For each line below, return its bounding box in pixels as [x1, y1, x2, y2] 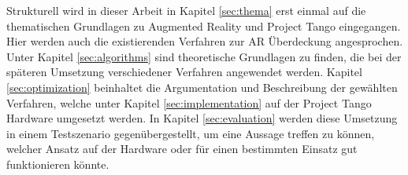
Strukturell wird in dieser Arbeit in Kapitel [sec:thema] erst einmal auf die [6, 2, 366, 18]
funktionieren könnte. [6, 155, 109, 172]
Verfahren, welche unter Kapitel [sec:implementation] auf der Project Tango [6, 94, 372, 111]
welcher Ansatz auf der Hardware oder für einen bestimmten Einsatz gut [6, 140, 358, 157]
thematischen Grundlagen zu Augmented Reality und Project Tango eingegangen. [6, 17, 401, 34]
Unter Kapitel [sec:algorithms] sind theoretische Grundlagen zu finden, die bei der [6, 48, 402, 64]
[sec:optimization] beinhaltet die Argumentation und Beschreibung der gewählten [6, 78, 398, 95]
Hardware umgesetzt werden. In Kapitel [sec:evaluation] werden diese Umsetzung [6, 110, 398, 126]
